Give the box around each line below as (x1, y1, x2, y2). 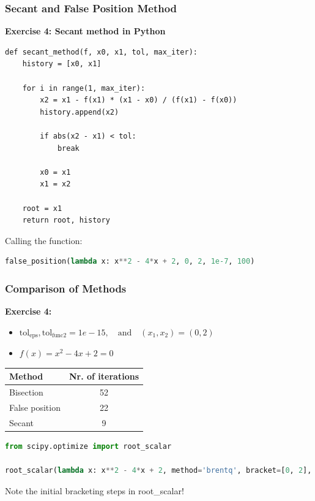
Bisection (9, 386, 43, 399)
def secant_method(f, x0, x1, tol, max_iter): (5, 47, 198, 56)
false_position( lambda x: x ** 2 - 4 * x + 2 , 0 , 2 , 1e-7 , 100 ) (5, 257, 255, 266)
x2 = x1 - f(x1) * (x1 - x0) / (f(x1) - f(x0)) (40, 96, 237, 105)
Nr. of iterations (69, 370, 139, 383)
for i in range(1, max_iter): (22, 83, 146, 93)
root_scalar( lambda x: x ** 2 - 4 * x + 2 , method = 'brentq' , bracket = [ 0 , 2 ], (5, 466, 312, 475)
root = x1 (22, 204, 62, 213)
